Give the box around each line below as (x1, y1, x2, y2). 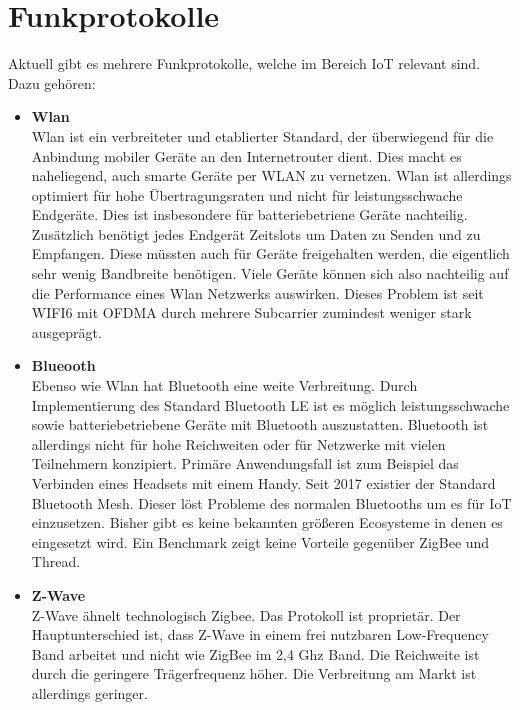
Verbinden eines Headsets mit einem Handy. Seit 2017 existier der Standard (31, 473, 496, 493)
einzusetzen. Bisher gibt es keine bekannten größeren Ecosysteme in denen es (31, 512, 503, 533)
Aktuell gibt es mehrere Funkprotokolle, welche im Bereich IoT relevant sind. (8, 53, 481, 74)
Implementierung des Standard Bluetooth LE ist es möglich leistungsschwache (31, 394, 510, 415)
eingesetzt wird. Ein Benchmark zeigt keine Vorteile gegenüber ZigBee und (31, 531, 490, 552)
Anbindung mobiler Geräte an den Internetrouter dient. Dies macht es (31, 145, 462, 166)
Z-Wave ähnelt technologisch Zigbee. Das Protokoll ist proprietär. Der (31, 604, 461, 625)
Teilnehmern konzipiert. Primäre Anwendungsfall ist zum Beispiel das (31, 453, 459, 474)
